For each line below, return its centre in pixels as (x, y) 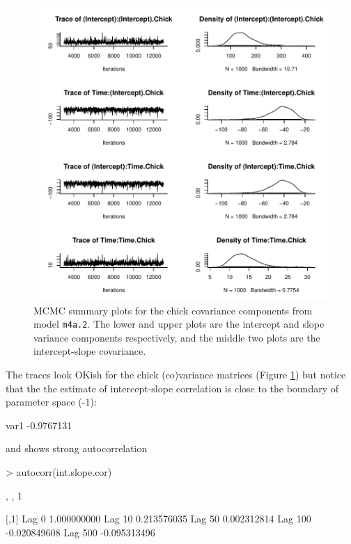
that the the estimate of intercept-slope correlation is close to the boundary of (172, 388)
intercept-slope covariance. (90, 351)
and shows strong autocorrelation (77, 448)
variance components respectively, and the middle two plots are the (177, 337)
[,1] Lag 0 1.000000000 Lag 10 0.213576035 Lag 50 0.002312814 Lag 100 (158, 519)
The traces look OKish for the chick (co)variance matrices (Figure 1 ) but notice (176, 375)
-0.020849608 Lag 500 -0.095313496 (80, 532)
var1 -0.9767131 (39, 425)
